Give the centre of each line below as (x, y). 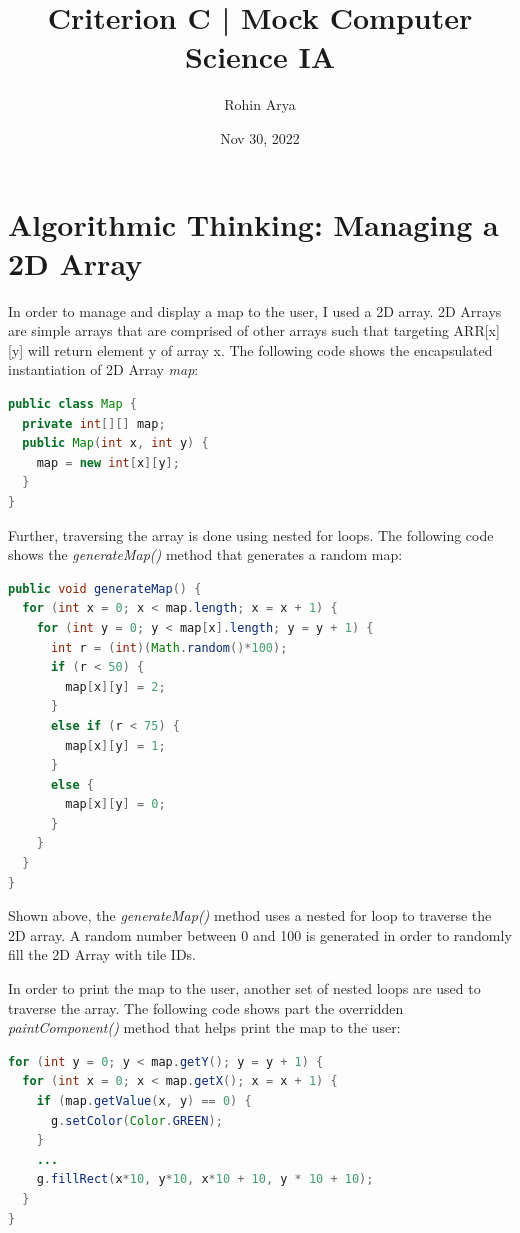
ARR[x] (476, 330)
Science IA (260, 56)
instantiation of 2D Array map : (103, 369)
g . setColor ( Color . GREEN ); (136, 1120)
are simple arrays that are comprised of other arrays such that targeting (228, 330)
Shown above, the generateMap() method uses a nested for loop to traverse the (250, 915)
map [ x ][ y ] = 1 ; (115, 745)
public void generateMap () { (105, 588)
